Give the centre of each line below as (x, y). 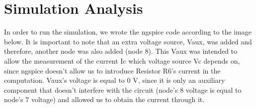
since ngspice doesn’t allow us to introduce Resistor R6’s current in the (112, 70)
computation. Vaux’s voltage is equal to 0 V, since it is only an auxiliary (115, 80)
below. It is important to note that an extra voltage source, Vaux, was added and (128, 41)
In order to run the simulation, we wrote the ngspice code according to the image (128, 32)
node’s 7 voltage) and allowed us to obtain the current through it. (104, 99)
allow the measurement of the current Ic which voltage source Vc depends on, (122, 60)
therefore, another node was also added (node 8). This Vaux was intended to (121, 51)
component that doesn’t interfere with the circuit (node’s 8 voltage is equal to (123, 90)
